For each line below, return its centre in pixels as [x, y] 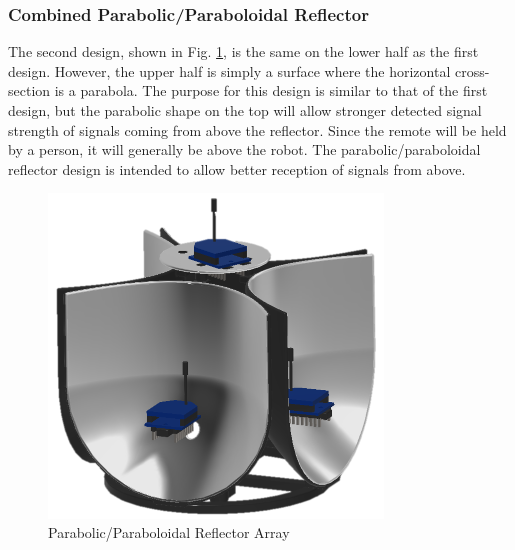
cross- [472, 70]
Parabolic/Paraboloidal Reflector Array [169, 532]
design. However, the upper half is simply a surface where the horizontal [229, 70]
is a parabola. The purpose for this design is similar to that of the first [271, 90]
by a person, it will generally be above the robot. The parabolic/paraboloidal [244, 149]
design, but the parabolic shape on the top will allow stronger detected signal [245, 110]
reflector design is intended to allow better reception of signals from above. [237, 168]
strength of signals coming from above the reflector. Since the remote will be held [257, 129]
